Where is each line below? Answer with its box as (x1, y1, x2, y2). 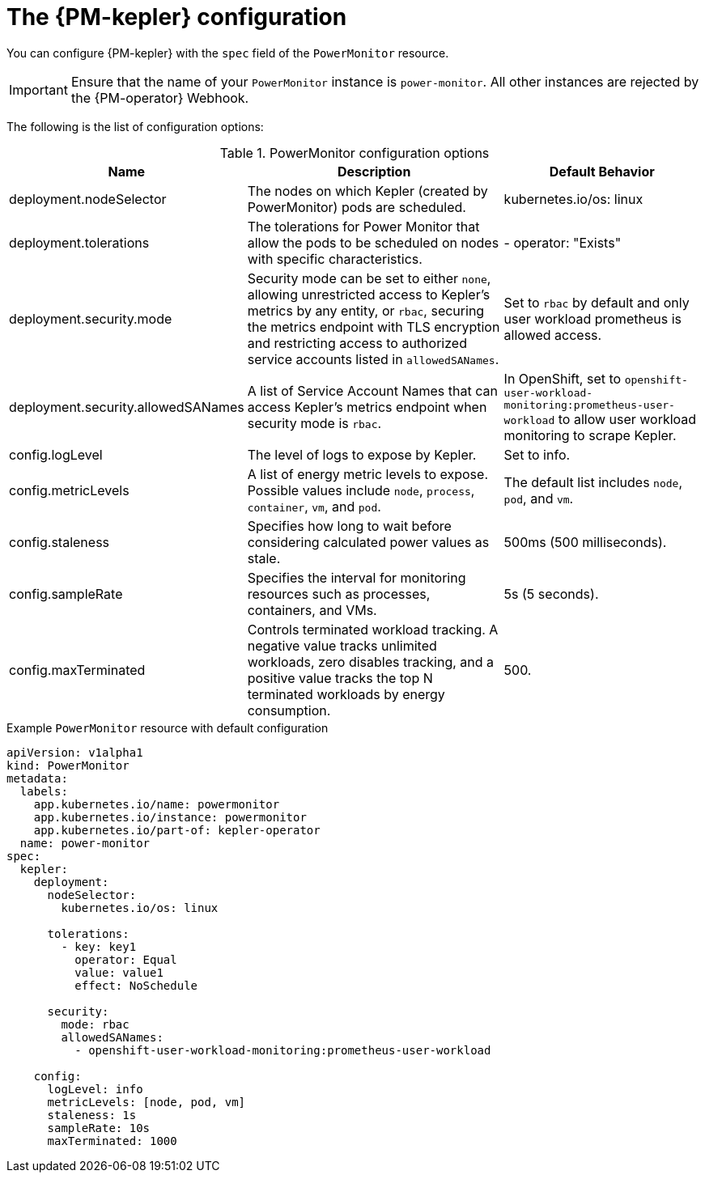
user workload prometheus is (503, 310, 682, 327)
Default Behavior (549, 163, 655, 180)
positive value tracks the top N (247, 669, 433, 686)
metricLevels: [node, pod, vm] (47, 1095, 246, 1109)
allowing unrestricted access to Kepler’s (247, 286, 491, 303)
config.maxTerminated (9, 661, 146, 678)
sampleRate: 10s (47, 1121, 151, 1134)
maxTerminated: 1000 (47, 1134, 177, 1147)
